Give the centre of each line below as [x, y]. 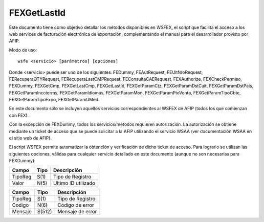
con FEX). [19, 115]
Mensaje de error [77, 211]
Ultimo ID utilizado [74, 183]
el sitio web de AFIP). [30, 138]
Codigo [21, 205]
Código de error [76, 205]
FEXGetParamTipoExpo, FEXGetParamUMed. [54, 100]
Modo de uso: [23, 50]
